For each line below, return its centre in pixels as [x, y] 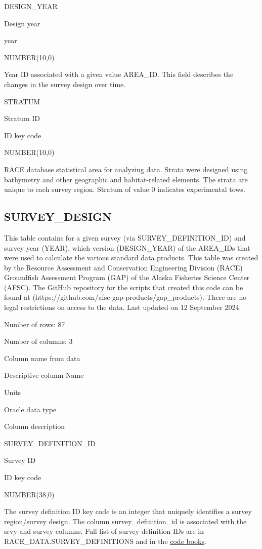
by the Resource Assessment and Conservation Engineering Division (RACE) [123, 267]
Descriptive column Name [44, 375]
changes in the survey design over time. [65, 84]
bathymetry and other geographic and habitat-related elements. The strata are [126, 179]
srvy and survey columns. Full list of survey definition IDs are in [104, 531]
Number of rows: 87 [35, 324]
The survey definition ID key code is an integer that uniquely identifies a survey [128, 511]
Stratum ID [22, 118]
